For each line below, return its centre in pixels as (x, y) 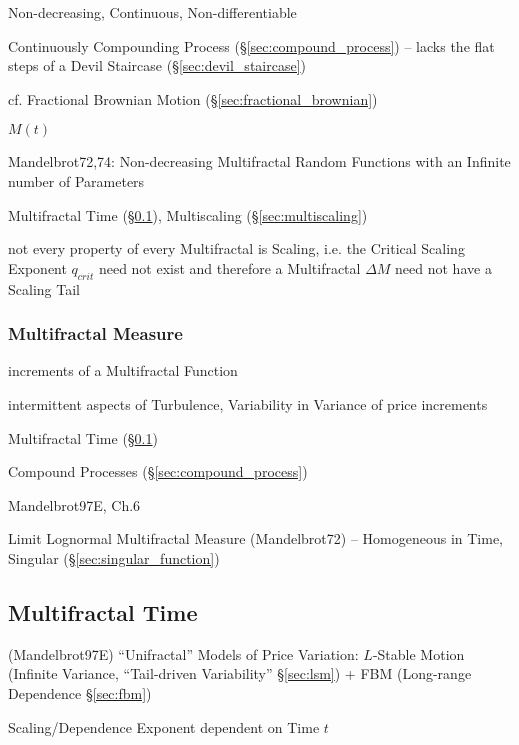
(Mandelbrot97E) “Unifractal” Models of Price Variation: (183, 653)
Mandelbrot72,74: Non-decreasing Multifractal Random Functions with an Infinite (259, 161)
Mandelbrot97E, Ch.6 (74, 504)
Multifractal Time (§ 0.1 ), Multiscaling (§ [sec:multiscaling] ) (188, 214)
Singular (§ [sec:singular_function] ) (114, 557)
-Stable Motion (418, 653)
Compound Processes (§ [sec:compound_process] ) (158, 471)
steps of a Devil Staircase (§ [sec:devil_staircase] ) (157, 65)
